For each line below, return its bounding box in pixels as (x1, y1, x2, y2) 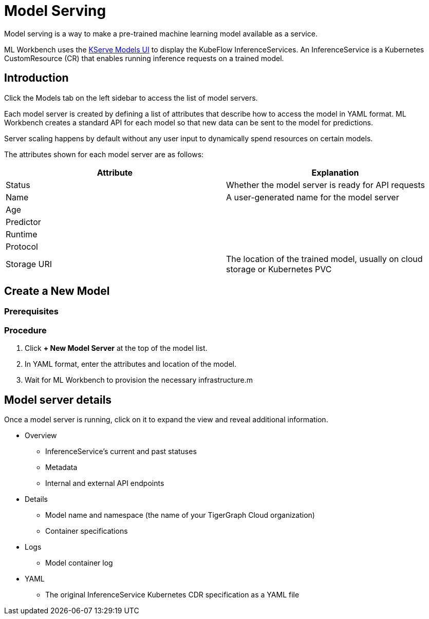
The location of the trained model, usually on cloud (226, 253, 423, 264)
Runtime (6, 229, 38, 239)
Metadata (45, 463, 78, 472)
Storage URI (6, 258, 52, 269)
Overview (25, 431, 57, 440)
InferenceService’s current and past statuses (45, 447, 197, 456)
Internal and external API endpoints (45, 479, 164, 488)
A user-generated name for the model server (226, 192, 399, 202)
